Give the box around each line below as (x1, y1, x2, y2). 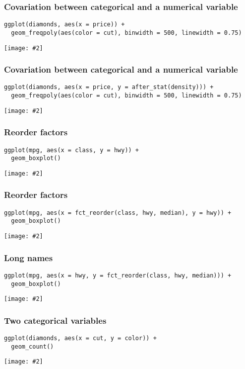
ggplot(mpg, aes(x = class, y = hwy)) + (4, 146, 139, 154)
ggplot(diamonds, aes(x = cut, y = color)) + (4, 335, 157, 342)
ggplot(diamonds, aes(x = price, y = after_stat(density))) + (4, 84, 214, 91)
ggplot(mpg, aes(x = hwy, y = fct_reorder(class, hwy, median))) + (4, 272, 232, 279)
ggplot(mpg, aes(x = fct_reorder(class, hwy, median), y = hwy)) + (4, 209, 232, 216)
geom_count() (11, 343, 54, 350)
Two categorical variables (4, 314, 107, 326)
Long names (4, 251, 53, 264)
